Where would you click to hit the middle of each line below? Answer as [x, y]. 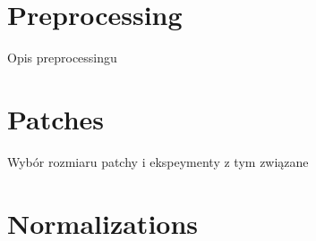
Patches [56, 118]
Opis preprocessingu [62, 58]
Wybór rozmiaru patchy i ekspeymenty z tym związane [158, 161]
